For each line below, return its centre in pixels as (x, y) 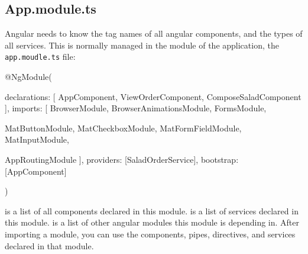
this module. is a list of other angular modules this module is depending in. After (152, 222)
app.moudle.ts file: (40, 57)
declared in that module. (49, 245)
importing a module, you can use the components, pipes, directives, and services (150, 234)
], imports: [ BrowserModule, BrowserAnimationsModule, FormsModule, (136, 108)
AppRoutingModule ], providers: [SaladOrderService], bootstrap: (122, 160)
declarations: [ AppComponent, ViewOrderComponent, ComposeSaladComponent (153, 96)
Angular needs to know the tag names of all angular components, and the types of (154, 33)
